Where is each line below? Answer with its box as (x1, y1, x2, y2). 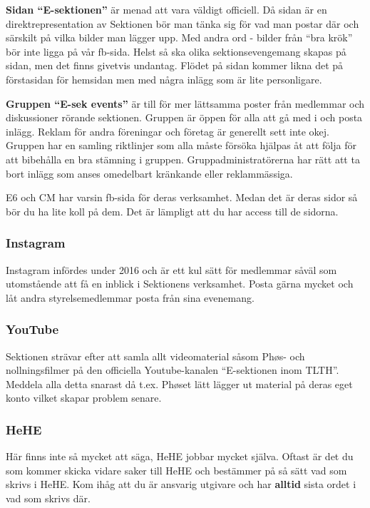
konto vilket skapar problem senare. (6, 390, 162, 405)
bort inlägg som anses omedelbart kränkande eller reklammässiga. (6, 166, 293, 181)
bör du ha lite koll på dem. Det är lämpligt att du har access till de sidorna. (6, 203, 339, 218)
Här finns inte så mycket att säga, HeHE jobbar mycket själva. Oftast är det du (6, 449, 354, 464)
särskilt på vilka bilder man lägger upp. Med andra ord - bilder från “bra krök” (6, 30, 353, 45)
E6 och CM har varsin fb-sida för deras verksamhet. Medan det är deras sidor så (6, 190, 358, 205)
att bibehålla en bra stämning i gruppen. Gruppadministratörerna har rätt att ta (6, 151, 360, 166)
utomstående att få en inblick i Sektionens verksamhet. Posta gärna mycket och (6, 276, 354, 291)
